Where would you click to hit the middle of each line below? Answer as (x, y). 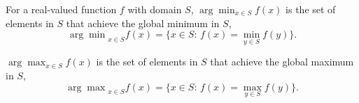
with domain (155, 9)
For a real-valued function (61, 9)
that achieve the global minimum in (143, 23)
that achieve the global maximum (282, 62)
